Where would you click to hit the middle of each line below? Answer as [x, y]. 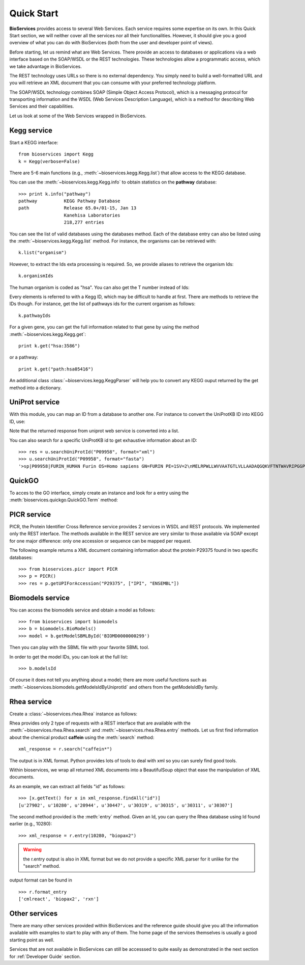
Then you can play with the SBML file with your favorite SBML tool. [79, 648]
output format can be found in [41, 880]
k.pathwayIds [35, 315]
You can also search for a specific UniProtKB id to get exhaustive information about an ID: [103, 440]
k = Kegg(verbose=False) [49, 161]
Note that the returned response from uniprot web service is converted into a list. [94, 431]
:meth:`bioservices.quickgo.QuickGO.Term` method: [64, 500]
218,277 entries [84, 222]
